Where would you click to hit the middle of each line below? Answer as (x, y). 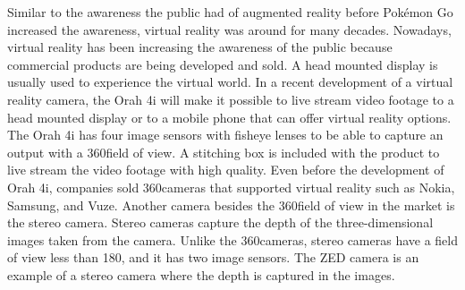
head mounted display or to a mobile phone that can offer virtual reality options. (229, 117)
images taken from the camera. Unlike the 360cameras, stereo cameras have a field (233, 239)
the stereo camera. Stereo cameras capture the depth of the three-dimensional (220, 222)
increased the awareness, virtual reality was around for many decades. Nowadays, (229, 29)
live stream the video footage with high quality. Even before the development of (226, 170)
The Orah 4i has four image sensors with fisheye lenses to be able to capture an (225, 135)
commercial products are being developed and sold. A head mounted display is (223, 64)
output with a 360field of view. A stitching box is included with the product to (224, 152)
